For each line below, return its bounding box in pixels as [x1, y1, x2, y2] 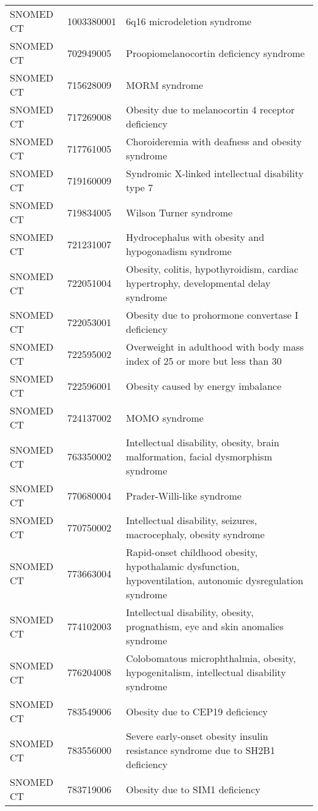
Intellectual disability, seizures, [126, 513, 257, 527]
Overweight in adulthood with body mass [126, 340, 304, 354]
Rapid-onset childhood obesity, [126, 545, 258, 559]
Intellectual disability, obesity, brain [126, 435, 279, 449]
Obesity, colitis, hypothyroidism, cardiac [126, 262, 298, 276]
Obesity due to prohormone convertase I [126, 308, 298, 322]
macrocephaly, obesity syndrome [126, 527, 265, 541]
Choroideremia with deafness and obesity [126, 134, 302, 148]
